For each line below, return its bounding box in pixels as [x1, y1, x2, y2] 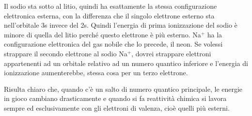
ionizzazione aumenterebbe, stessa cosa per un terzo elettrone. [4, 67, 188, 78]
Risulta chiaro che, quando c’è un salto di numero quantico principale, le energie [4, 83, 243, 94]
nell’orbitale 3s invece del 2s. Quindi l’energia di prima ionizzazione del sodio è [4, 20, 237, 30]
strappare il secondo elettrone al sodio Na [4, 48, 127, 58]
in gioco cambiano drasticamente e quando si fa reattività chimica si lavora [4, 93, 227, 103]
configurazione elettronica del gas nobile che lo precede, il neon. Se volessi [4, 39, 223, 49]
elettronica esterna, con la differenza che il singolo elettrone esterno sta [4, 10, 215, 20]
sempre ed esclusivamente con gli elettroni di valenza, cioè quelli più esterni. [4, 102, 230, 113]
